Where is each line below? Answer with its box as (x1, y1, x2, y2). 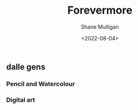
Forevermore (67, 4, 133, 17)
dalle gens (6, 62, 46, 72)
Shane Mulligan (81, 23, 119, 30)
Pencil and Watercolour (6, 80, 76, 88)
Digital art (6, 96, 36, 104)
